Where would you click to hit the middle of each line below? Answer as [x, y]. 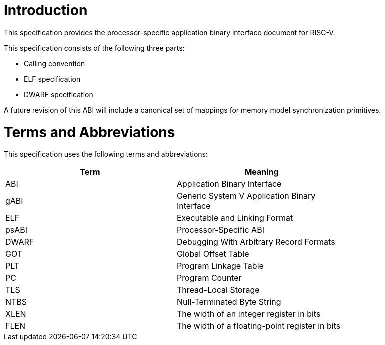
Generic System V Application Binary [246, 196]
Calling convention [55, 63]
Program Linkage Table [220, 266]
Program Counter [209, 278]
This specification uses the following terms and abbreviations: [106, 154]
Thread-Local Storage [218, 290]
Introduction [46, 10]
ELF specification [52, 79]
